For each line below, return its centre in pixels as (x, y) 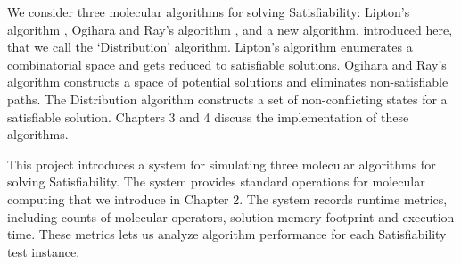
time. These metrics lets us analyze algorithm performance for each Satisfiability (227, 234)
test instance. (44, 251)
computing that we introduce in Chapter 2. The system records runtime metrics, (227, 198)
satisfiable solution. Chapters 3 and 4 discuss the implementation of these (208, 116)
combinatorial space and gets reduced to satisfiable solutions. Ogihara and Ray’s (227, 64)
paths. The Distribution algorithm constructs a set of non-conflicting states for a (227, 99)
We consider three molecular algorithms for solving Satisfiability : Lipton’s (209, 12)
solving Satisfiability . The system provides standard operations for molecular (216, 181)
